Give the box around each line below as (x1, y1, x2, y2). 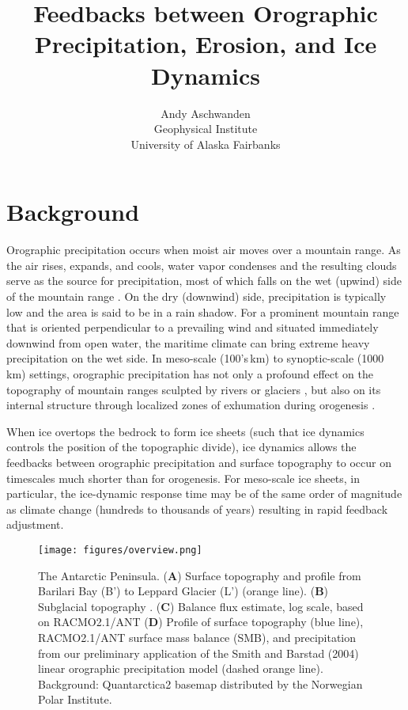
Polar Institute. (38, 691, 112, 708)
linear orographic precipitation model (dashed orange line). (38, 660, 323, 677)
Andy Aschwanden (161, 104, 251, 121)
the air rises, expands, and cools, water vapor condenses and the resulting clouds (6, 256, 397, 273)
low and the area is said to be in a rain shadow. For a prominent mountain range (6, 303, 399, 320)
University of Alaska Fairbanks (130, 135, 281, 152)
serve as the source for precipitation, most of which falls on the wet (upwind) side (6, 272, 402, 289)
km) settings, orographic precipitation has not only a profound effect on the (6, 365, 373, 382)
